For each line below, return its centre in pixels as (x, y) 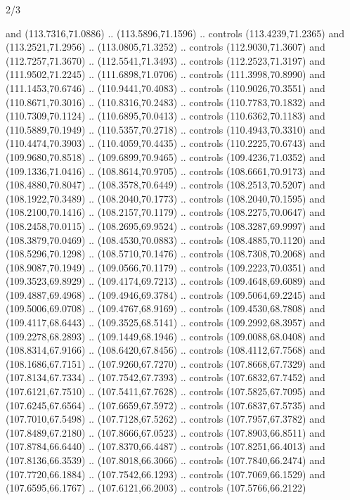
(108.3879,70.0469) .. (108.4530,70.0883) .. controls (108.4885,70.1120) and (166, 239)
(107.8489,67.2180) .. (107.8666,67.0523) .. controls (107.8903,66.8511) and (166, 432)
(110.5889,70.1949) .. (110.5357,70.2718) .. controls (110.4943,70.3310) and (166, 129)
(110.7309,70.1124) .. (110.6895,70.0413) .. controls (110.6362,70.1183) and (166, 116)
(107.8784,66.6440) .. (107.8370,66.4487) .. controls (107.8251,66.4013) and (166, 446)
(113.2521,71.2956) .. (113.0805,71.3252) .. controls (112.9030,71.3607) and (166, 47)
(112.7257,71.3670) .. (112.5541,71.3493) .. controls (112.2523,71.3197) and (166, 60)
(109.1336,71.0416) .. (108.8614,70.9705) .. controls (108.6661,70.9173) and (166, 171)
